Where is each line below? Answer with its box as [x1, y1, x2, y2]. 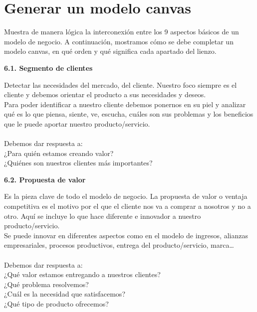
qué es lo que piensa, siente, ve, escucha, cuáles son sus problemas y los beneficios [4, 109, 254, 119]
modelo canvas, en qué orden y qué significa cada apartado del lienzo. [4, 46, 217, 56]
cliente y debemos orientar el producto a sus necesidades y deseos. [4, 89, 206, 100]
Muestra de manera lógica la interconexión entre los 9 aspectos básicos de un [4, 26, 239, 37]
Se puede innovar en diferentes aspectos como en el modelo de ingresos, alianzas [4, 230, 248, 240]
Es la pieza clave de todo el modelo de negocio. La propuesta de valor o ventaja [4, 191, 248, 201]
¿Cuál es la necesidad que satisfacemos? [4, 289, 125, 299]
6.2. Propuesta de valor [4, 174, 86, 184]
